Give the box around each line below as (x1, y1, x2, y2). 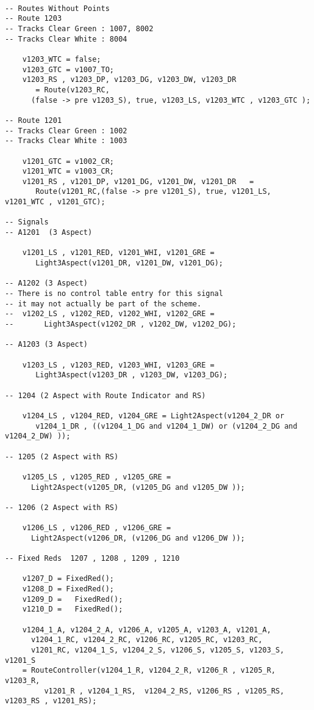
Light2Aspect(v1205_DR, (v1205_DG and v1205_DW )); (30, 483, 245, 492)
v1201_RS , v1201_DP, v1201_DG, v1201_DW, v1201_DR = (22, 177, 254, 186)
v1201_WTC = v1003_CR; (22, 167, 114, 176)
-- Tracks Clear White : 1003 (5, 136, 127, 146)
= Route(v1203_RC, (35, 85, 110, 94)
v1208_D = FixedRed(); (22, 585, 114, 594)
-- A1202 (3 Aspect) (5, 279, 88, 288)
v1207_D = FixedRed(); (22, 574, 114, 583)
